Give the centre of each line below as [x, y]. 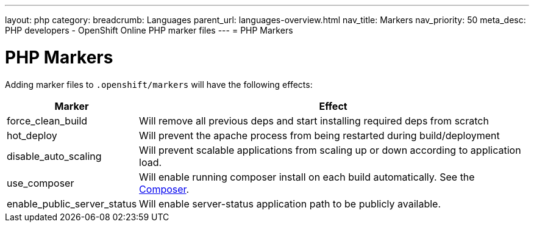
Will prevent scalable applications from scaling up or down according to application [330, 150]
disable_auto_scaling [54, 156]
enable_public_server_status [72, 204]
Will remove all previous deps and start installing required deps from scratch [314, 121]
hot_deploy [32, 135]
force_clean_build [47, 121]
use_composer [41, 183]
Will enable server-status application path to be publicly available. [290, 204]
